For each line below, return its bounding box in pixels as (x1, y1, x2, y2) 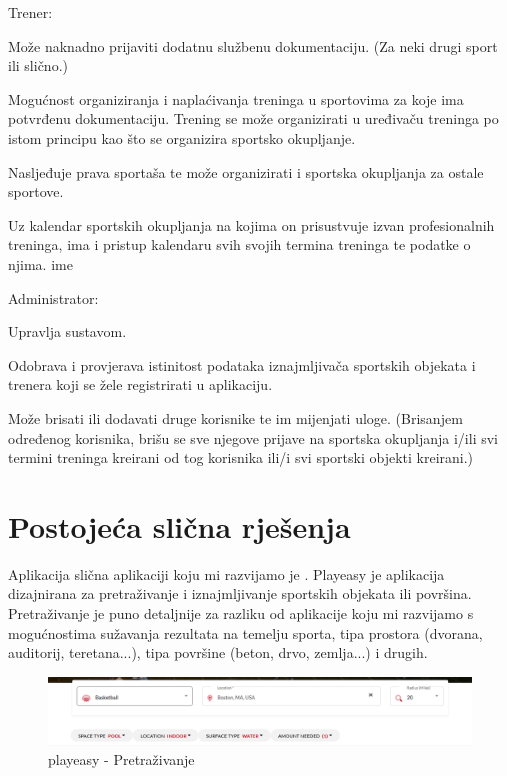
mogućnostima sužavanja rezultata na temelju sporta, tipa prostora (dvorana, (8, 622, 483, 643)
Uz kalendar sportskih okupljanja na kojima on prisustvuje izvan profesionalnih (8, 214, 495, 235)
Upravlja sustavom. (8, 321, 127, 342)
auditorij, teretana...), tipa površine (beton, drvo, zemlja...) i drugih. (8, 642, 428, 663)
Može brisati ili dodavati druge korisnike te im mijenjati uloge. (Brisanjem (8, 407, 463, 428)
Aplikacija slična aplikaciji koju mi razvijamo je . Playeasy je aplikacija (8, 563, 445, 584)
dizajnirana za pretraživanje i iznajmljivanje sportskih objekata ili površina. (8, 583, 472, 604)
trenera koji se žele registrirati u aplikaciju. (8, 374, 273, 395)
